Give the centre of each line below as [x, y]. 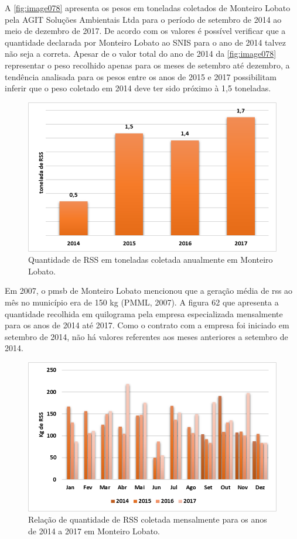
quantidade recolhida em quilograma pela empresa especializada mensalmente [144, 313]
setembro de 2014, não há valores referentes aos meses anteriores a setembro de [146, 336]
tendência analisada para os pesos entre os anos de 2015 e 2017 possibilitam [141, 76]
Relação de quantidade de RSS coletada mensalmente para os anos [148, 519]
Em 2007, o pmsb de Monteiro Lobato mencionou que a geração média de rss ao [149, 291]
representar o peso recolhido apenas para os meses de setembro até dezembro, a [147, 65]
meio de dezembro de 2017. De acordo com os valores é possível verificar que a [145, 31]
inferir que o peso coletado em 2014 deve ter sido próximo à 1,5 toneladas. [138, 88]
